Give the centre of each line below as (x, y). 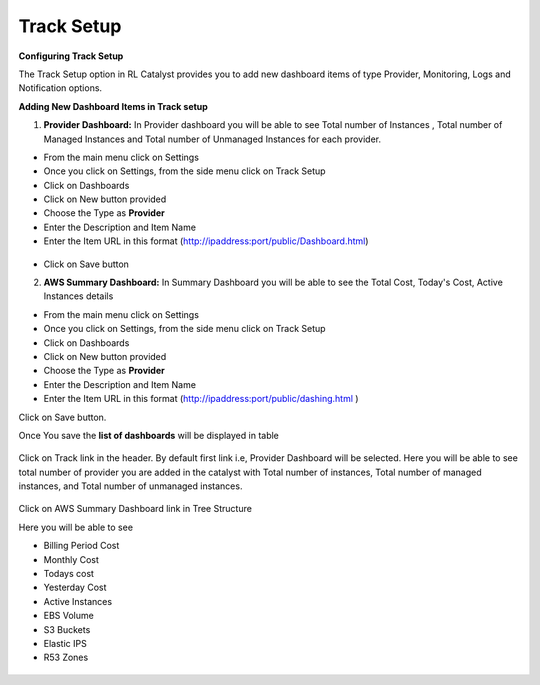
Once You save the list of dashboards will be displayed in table (149, 435)
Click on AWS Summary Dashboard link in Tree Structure (135, 509)
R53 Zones (66, 657)
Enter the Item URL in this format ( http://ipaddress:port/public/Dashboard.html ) (206, 241)
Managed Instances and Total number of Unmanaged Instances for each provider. (212, 139)
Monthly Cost (71, 559)
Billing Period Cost (81, 546)
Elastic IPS (65, 643)
